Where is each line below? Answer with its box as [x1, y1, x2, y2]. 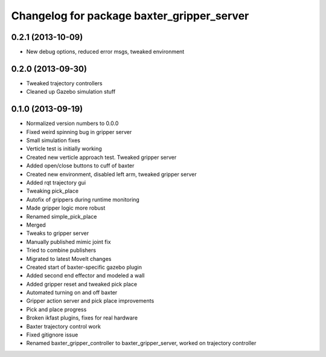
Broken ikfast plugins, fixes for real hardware [26, 314, 138, 321]
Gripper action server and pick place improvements [26, 297, 155, 304]
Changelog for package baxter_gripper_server [11, 9, 249, 22]
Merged [26, 221, 46, 228]
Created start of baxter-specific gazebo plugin [26, 263, 142, 271]
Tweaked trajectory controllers [26, 79, 103, 87]
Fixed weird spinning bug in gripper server [26, 128, 132, 135]
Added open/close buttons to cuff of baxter [26, 162, 135, 169]
